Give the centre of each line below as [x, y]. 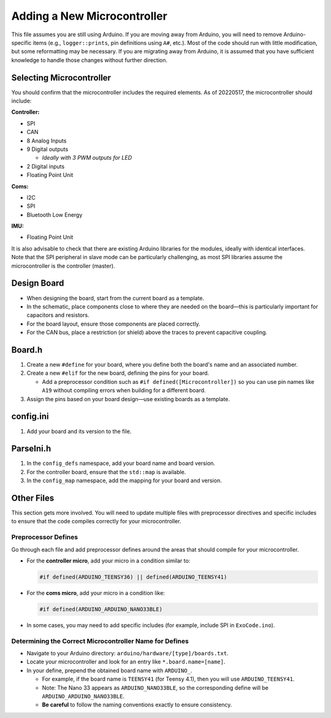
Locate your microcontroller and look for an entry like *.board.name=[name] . [126, 662]
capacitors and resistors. [58, 315]
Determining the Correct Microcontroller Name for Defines [100, 641]
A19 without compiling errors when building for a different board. [124, 391]
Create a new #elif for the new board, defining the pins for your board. [118, 373]
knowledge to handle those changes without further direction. [89, 60]
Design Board [38, 283]
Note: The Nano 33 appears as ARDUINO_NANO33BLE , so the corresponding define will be [155, 687]
